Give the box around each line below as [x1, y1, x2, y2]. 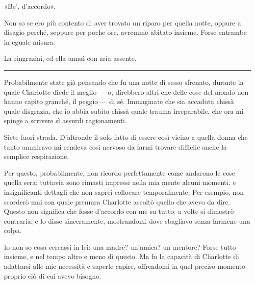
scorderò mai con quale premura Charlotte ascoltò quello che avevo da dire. [4, 196, 230, 207]
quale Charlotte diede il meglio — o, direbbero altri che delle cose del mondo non [4, 86, 249, 97]
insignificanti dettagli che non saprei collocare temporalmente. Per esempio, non [4, 186, 244, 197]
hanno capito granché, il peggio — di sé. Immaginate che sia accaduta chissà [4, 96, 234, 106]
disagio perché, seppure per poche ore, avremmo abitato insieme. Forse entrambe [4, 27, 247, 37]
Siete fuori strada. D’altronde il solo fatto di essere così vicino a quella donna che [4, 131, 248, 142]
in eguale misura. [4, 36, 55, 47]
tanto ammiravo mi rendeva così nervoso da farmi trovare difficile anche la [4, 141, 227, 152]
